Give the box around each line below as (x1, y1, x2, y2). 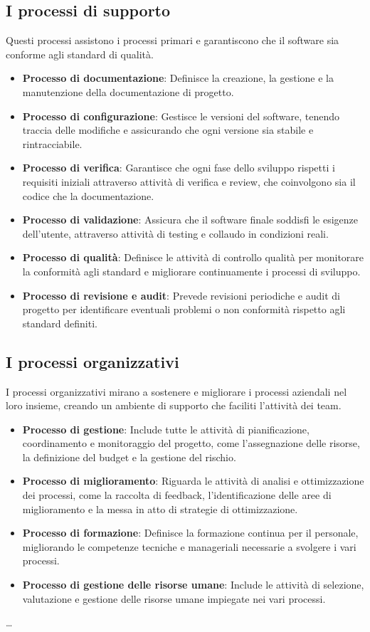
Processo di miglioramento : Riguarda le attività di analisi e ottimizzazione (22, 473, 364, 488)
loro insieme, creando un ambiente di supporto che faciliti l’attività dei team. (6, 398, 342, 413)
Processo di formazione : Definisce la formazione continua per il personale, (22, 525, 359, 540)
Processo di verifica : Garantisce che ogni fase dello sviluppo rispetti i (22, 160, 335, 175)
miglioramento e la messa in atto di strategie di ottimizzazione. (22, 501, 298, 516)
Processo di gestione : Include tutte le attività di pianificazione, (22, 421, 310, 436)
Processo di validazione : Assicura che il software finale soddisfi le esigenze (22, 212, 358, 227)
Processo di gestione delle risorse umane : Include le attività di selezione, (22, 577, 364, 592)
